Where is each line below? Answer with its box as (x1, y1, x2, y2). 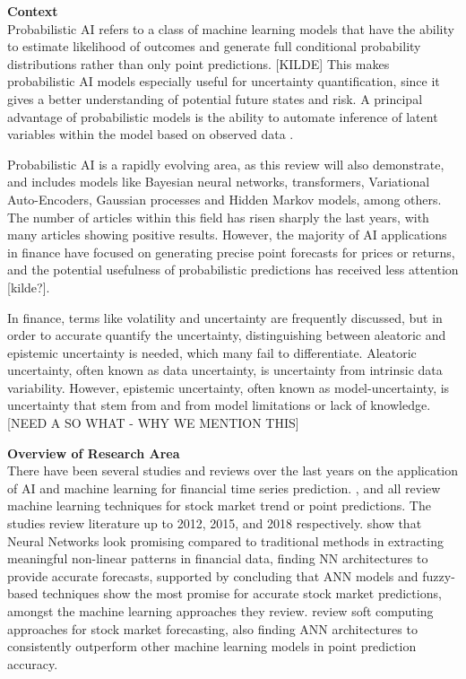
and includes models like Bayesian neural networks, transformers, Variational (7, 172, 430, 191)
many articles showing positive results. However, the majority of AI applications (7, 225, 447, 244)
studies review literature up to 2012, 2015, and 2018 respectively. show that (7, 514, 422, 533)
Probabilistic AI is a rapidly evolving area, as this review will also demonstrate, (7, 154, 444, 173)
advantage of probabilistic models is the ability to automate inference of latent (7, 107, 438, 126)
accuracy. (7, 654, 58, 673)
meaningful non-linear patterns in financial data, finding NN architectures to (7, 549, 428, 568)
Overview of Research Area (7, 443, 180, 462)
